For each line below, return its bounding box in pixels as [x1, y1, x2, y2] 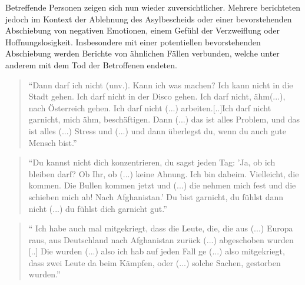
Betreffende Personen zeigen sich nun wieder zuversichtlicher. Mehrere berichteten [5, 1, 300, 13]
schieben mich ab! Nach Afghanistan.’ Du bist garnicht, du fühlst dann [28, 190, 284, 203]
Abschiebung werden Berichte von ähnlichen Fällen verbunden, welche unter [5, 47, 280, 59]
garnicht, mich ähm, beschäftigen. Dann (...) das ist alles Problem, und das [28, 113, 300, 125]
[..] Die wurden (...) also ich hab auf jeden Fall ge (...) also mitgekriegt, [28, 245, 285, 257]
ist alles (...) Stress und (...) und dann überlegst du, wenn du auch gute [28, 124, 287, 137]
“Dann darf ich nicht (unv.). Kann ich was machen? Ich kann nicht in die [28, 78, 293, 91]
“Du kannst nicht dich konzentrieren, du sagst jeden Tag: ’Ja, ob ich [28, 156, 276, 168]
